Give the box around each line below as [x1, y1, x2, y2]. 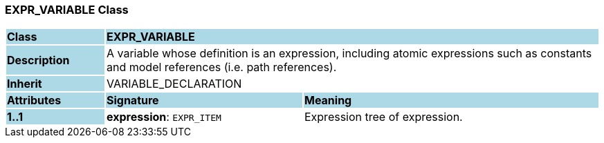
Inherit [7, 77, 42, 91]
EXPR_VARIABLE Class [5, 3, 129, 17]
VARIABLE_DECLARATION [106, 77, 242, 91]
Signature [106, 93, 159, 108]
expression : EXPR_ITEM [106, 110, 221, 124]
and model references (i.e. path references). [106, 60, 337, 75]
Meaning [304, 93, 352, 108]
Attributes [7, 93, 62, 108]
